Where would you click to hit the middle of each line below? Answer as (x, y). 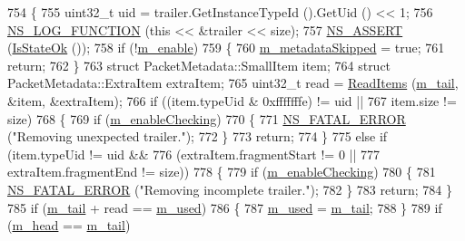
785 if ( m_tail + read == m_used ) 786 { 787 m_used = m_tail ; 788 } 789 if (225, 207)
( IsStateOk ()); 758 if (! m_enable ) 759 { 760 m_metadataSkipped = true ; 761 (226, 48)
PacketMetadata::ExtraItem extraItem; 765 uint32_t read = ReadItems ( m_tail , (233, 83)
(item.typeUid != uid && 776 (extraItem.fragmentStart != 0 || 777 (194, 154)
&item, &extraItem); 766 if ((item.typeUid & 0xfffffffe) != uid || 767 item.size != (232, 100)
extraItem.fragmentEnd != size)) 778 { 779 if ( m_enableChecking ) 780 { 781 (222, 172)
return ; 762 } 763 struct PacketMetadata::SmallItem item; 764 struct (199, 65)
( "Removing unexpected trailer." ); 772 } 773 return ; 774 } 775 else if (198, 136)
